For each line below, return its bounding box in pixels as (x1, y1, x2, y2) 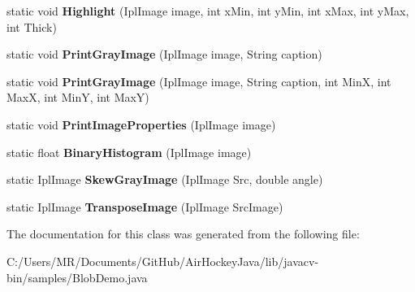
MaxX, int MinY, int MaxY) (6, 89, 149, 106)
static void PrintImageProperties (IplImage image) (6, 115, 276, 133)
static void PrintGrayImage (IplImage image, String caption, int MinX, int (6, 72, 391, 89)
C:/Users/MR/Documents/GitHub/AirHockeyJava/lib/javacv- (6, 252, 319, 269)
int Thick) (6, 18, 57, 35)
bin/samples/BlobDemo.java (6, 268, 148, 285)
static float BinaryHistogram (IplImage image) (6, 143, 252, 160)
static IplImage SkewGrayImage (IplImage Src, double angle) (6, 171, 323, 188)
